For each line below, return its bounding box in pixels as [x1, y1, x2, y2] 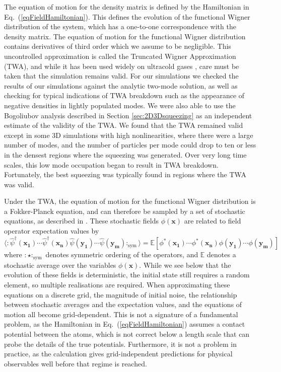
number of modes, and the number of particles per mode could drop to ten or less [4, 139, 256, 150]
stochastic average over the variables [4, 259, 116, 270]
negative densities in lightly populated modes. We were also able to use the [4, 100, 236, 110]
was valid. [4, 179, 34, 189]
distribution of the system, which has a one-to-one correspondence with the [4, 21, 236, 32]
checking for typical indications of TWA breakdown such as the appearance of [4, 90, 245, 101]
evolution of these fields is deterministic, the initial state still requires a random [4, 269, 250, 280]
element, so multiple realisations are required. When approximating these [4, 279, 230, 290]
